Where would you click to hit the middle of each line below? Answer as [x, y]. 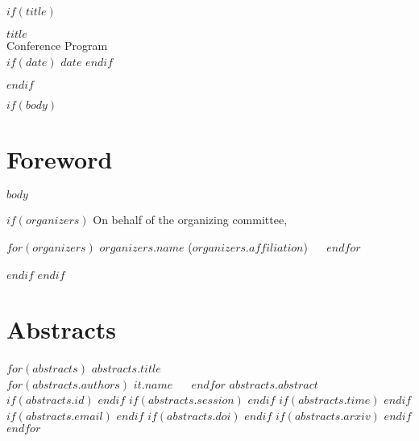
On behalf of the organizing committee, [190, 220]
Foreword [60, 159]
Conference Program [57, 45]
